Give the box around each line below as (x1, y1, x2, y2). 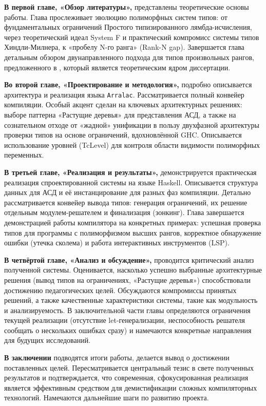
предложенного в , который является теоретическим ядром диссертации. (4, 62, 231, 72)
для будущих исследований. (4, 335, 91, 345)
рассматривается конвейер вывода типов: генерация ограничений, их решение (4, 197, 248, 207)
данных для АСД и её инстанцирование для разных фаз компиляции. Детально (4, 187, 251, 198)
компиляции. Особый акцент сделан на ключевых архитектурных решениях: (4, 99, 242, 110)
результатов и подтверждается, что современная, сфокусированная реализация (4, 372, 249, 383)
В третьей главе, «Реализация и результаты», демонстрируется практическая (4, 166, 257, 177)
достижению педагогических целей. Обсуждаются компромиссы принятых (4, 284, 237, 295)
